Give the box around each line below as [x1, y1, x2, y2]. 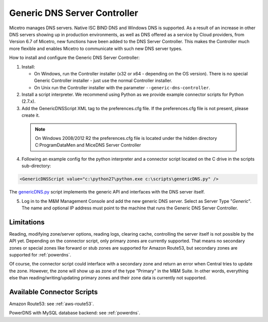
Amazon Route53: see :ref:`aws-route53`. [9, 301, 94, 307]
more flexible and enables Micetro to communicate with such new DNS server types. [9, 45, 183, 52]
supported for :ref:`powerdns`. [9, 252, 71, 258]
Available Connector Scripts [9, 288, 98, 296]
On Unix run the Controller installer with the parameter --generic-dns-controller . [34, 84, 210, 90]
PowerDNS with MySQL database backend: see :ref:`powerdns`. [9, 310, 140, 316]
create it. [21, 112, 40, 119]
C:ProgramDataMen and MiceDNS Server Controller [35, 142, 141, 148]
